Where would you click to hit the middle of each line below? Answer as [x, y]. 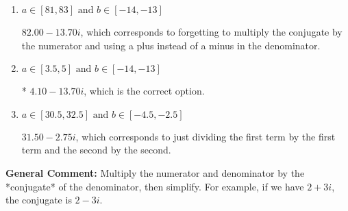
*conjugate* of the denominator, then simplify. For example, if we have [155, 186]
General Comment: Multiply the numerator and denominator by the [155, 172]
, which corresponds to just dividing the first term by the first [206, 136]
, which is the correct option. [144, 91]
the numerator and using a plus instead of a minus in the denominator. [171, 45]
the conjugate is [39, 200]
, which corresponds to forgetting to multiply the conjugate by [211, 32]
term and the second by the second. [96, 150]
